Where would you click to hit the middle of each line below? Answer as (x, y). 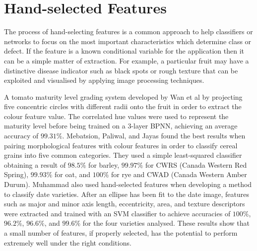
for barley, (104, 164)
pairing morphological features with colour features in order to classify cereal (121, 145)
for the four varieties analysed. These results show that (166, 223)
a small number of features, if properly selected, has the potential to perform (121, 233)
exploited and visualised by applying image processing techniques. (104, 80)
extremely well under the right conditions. (68, 242)
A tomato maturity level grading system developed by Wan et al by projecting (123, 96)
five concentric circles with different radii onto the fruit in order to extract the (123, 106)
